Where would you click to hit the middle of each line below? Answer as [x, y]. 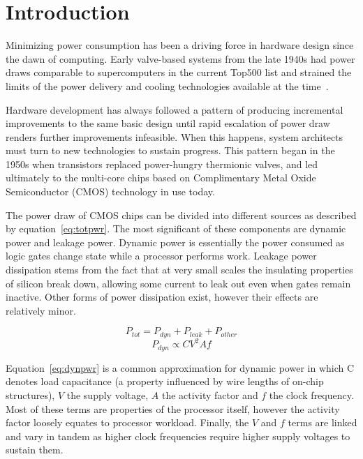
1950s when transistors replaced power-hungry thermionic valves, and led [162, 164]
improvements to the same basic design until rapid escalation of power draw [168, 123]
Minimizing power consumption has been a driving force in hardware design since [180, 45]
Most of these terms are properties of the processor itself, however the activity [173, 408]
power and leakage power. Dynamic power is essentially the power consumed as [175, 242]
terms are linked [323, 422]
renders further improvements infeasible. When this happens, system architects [175, 136]
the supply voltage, [108, 395]
